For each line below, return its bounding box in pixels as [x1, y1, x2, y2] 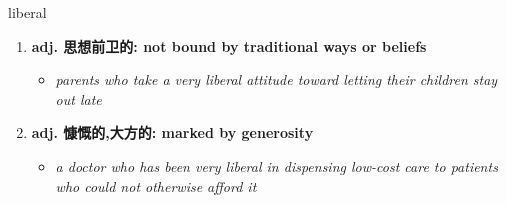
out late [55, 88, 102, 109]
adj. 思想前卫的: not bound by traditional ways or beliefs [31, 35, 427, 56]
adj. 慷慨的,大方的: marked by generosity [31, 122, 314, 143]
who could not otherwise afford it [55, 175, 257, 196]
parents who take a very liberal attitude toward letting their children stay [55, 69, 498, 90]
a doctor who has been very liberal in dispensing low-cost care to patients [55, 155, 498, 176]
